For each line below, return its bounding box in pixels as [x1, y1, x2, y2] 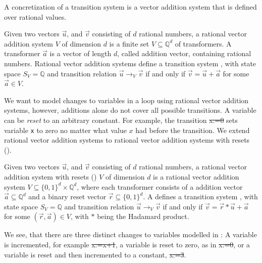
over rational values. [4, 11, 67, 22]
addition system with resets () [4, 171, 97, 182]
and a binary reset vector [28, 191, 107, 202]
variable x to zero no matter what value [4, 124, 127, 135]
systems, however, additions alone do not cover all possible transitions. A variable [4, 105, 256, 115]
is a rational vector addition [153, 171, 239, 182]
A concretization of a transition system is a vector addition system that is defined [4, 2, 257, 12]
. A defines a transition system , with [143, 191, 258, 202]
